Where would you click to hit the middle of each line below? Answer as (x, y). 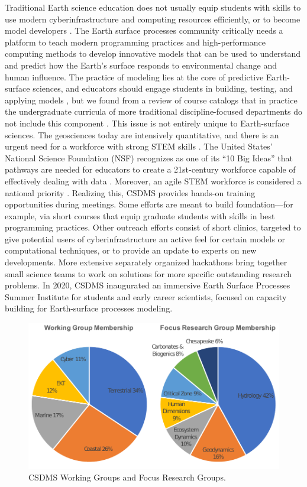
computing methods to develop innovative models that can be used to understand (153, 53)
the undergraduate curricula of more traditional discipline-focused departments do (154, 111)
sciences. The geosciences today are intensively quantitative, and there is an (142, 134)
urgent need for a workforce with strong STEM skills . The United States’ (139, 146)
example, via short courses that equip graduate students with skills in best (140, 215)
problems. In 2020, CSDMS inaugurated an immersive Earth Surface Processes (148, 285)
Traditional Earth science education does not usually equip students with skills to (153, 7)
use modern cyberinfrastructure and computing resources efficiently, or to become (153, 19)
